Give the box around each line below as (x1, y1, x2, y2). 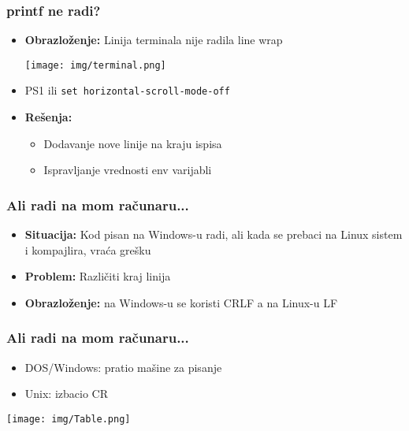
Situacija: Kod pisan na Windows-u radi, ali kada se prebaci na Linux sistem (24, 226, 403, 243)
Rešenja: (24, 109, 73, 125)
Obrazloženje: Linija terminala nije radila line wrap (24, 32, 283, 48)
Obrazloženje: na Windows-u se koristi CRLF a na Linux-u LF (24, 294, 338, 310)
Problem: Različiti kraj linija (24, 268, 171, 284)
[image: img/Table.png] (6, 413, 131, 425)
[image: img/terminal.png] (24, 59, 166, 71)
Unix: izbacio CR (24, 385, 108, 402)
